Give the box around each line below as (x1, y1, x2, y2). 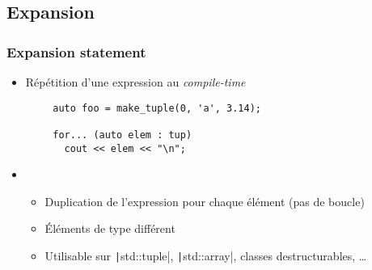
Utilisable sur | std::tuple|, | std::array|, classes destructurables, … (44, 247, 367, 264)
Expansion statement (6, 41, 146, 61)
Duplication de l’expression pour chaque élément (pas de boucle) (44, 192, 365, 209)
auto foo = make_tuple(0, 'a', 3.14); (53, 102, 261, 114)
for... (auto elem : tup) (53, 129, 192, 141)
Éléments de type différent (44, 220, 175, 237)
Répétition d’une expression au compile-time (25, 74, 246, 90)
